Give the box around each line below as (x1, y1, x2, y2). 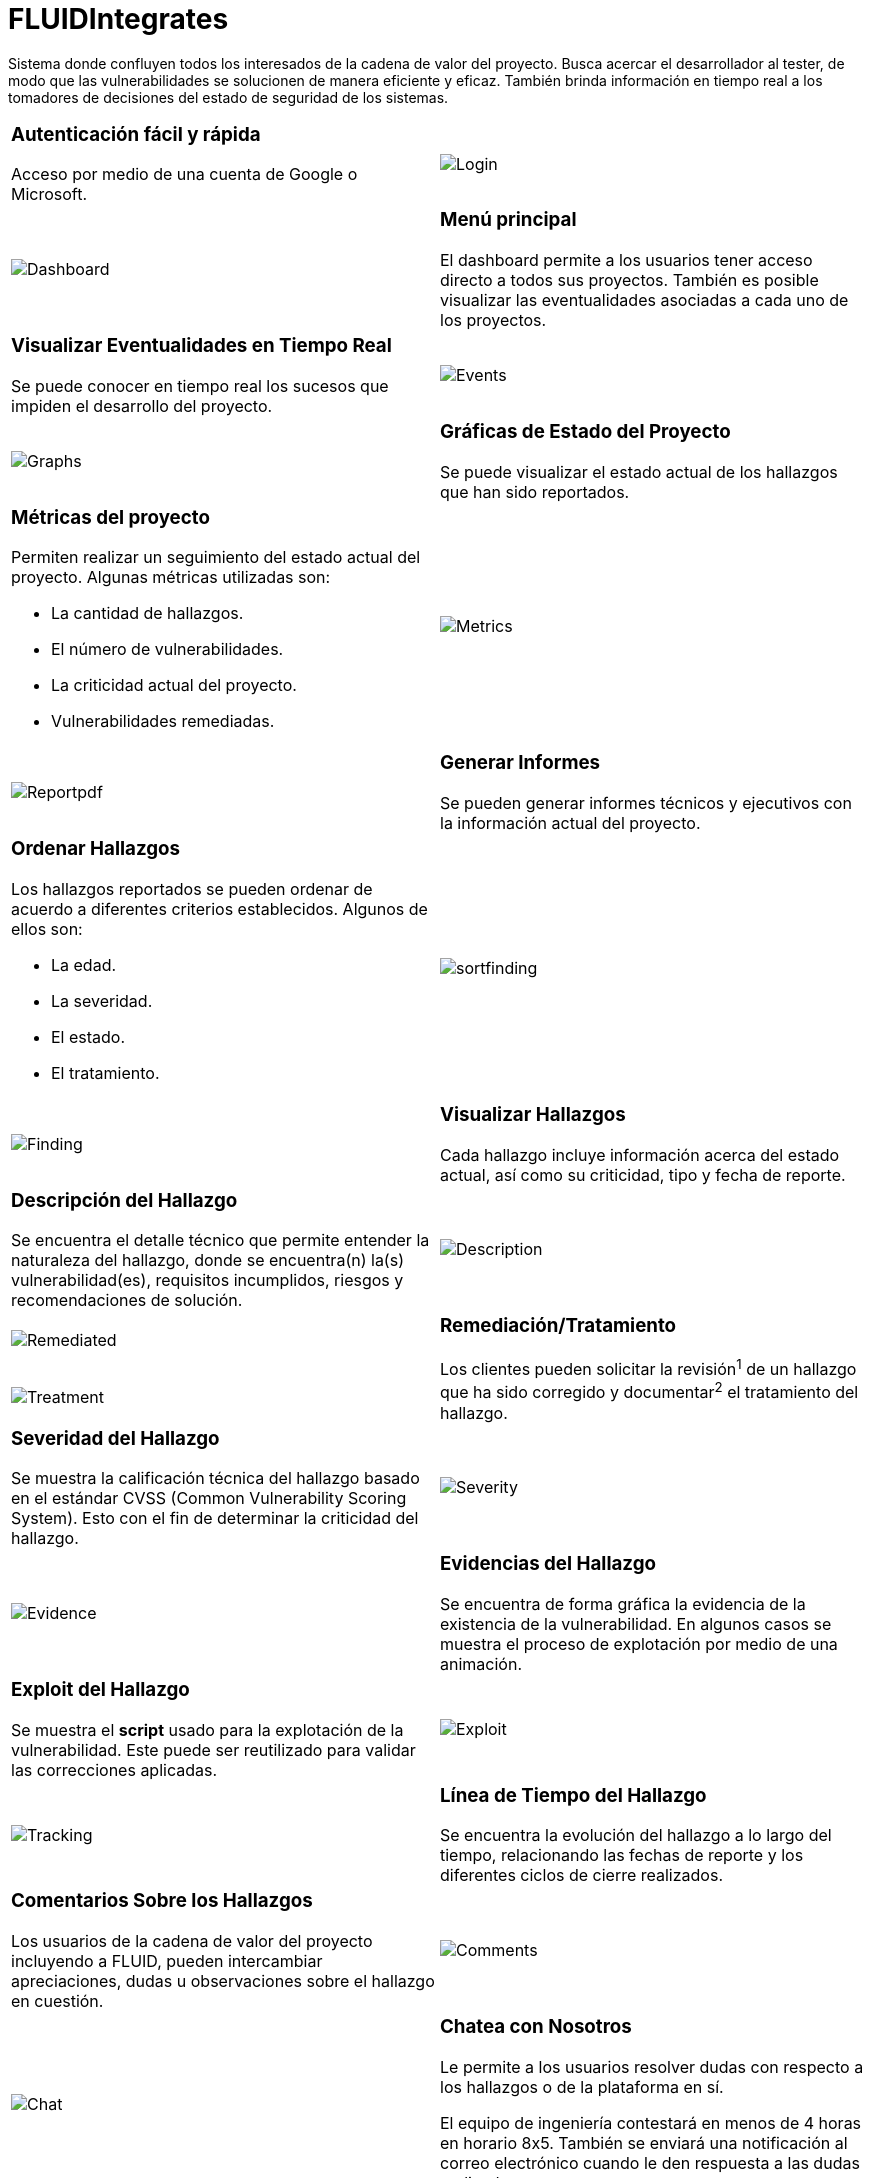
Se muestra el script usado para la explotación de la (11, 1719, 404, 1740)
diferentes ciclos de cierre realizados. (440, 1865, 723, 1886)
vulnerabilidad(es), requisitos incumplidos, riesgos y (11, 1270, 404, 1291)
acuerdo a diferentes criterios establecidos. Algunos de (11, 898, 428, 919)
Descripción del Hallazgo (11, 1188, 238, 1212)
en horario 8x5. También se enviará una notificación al (440, 2132, 848, 2153)
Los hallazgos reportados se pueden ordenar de (11, 878, 373, 899)
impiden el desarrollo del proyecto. (11, 395, 273, 416)
